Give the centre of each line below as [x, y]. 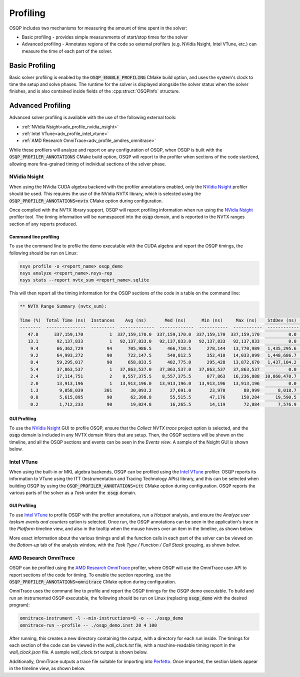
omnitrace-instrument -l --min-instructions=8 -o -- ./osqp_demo [101, 618]
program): [19, 605]
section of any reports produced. [43, 224]
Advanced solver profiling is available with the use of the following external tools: [93, 117]
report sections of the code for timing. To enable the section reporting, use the [90, 574]
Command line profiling [34, 236]
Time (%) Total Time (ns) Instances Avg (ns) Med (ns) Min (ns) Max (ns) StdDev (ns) [158, 320]
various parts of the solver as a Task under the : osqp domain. [73, 493]
